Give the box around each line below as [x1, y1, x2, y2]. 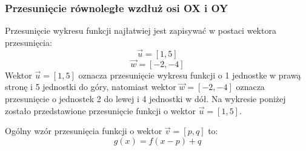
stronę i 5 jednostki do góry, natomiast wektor [5, 80, 176, 93]
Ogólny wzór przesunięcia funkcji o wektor [5, 124, 162, 137]
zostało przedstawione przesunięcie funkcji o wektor [5, 104, 196, 117]
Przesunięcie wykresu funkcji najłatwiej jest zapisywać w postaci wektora [5, 24, 276, 37]
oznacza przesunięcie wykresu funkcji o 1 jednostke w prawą [78, 68, 301, 81]
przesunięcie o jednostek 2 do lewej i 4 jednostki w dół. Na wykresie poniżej [5, 92, 286, 105]
